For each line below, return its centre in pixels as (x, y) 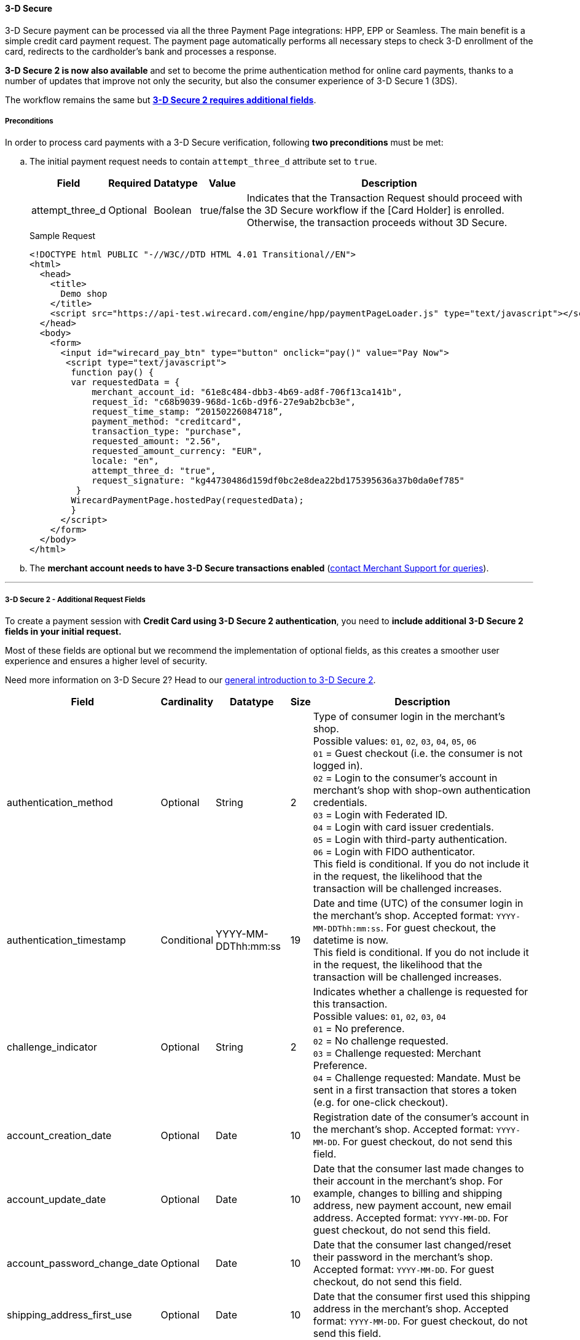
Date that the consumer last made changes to (418, 1169)
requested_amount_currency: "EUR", (177, 451)
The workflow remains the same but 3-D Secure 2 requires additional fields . (161, 100)
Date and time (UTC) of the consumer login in (418, 903)
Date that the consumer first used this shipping (421, 1297)
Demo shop (84, 294)
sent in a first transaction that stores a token (415, 1090)
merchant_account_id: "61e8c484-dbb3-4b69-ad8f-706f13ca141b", (247, 392)
